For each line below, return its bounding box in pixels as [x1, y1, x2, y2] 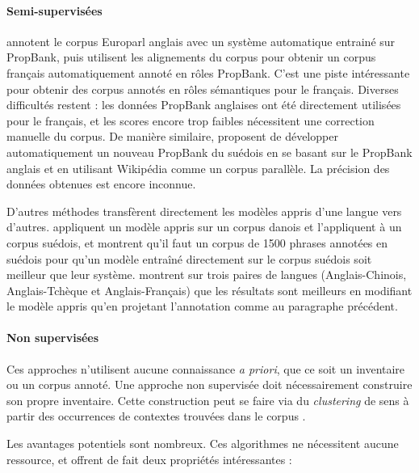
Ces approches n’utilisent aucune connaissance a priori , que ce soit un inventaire [6, 360, 405, 377]
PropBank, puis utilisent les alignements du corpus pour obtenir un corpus [6, 49, 376, 65]
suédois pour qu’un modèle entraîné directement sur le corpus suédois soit [6, 250, 372, 267]
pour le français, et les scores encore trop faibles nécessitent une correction [6, 112, 375, 129]
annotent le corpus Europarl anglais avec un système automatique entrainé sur [6, 32, 396, 49]
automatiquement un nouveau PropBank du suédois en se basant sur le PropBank [6, 143, 413, 160]
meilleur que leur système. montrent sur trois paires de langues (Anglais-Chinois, [6, 266, 407, 283]
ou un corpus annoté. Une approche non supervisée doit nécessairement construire [6, 376, 413, 393]
